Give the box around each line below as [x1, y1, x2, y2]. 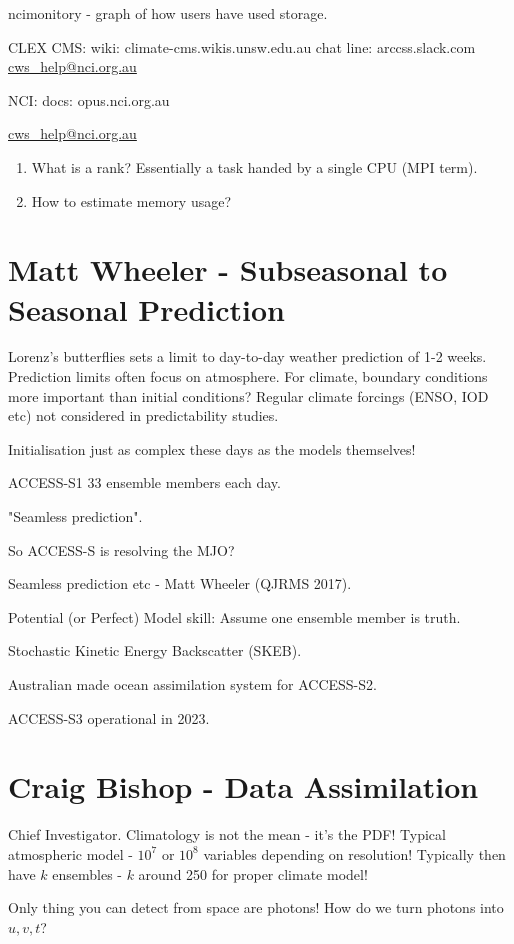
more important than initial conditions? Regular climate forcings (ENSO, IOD [8, 385, 489, 406]
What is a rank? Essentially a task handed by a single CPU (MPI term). [31, 156, 478, 177]
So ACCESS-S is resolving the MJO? [8, 539, 235, 560]
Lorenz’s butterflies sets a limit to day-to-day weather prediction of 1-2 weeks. [8, 346, 487, 367]
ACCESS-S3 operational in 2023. [8, 707, 210, 728]
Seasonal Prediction [8, 288, 285, 329]
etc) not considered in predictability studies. [8, 405, 279, 426]
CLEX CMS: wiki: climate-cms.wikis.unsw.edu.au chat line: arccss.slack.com [8, 36, 476, 57]
